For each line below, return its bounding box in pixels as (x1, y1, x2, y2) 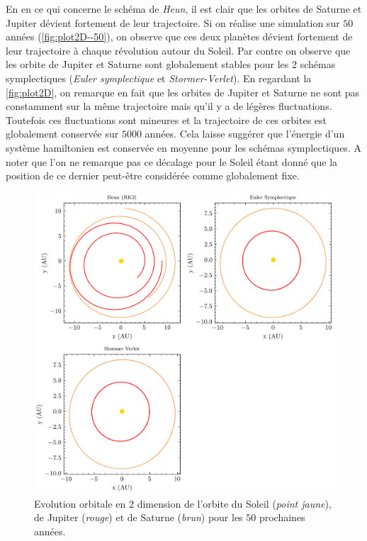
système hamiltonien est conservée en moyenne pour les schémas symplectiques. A (6, 140, 361, 155)
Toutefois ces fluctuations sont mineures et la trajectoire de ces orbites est (6, 112, 327, 127)
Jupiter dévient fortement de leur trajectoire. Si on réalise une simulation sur (6, 15, 340, 30)
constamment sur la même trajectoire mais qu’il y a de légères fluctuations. (6, 99, 332, 113)
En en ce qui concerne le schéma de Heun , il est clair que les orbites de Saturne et (6, 1, 362, 16)
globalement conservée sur (6, 126, 119, 141)
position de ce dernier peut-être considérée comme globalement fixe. (6, 168, 300, 183)
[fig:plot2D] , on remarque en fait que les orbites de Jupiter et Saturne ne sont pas (6, 84, 360, 99)
